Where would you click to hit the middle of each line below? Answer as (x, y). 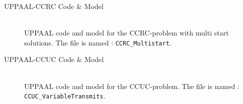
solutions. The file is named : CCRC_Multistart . (98, 42)
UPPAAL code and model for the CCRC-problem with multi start (127, 33)
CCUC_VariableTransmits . (65, 96)
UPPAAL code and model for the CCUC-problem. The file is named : (132, 86)
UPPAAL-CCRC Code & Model (54, 6)
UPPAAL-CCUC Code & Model (54, 59)
